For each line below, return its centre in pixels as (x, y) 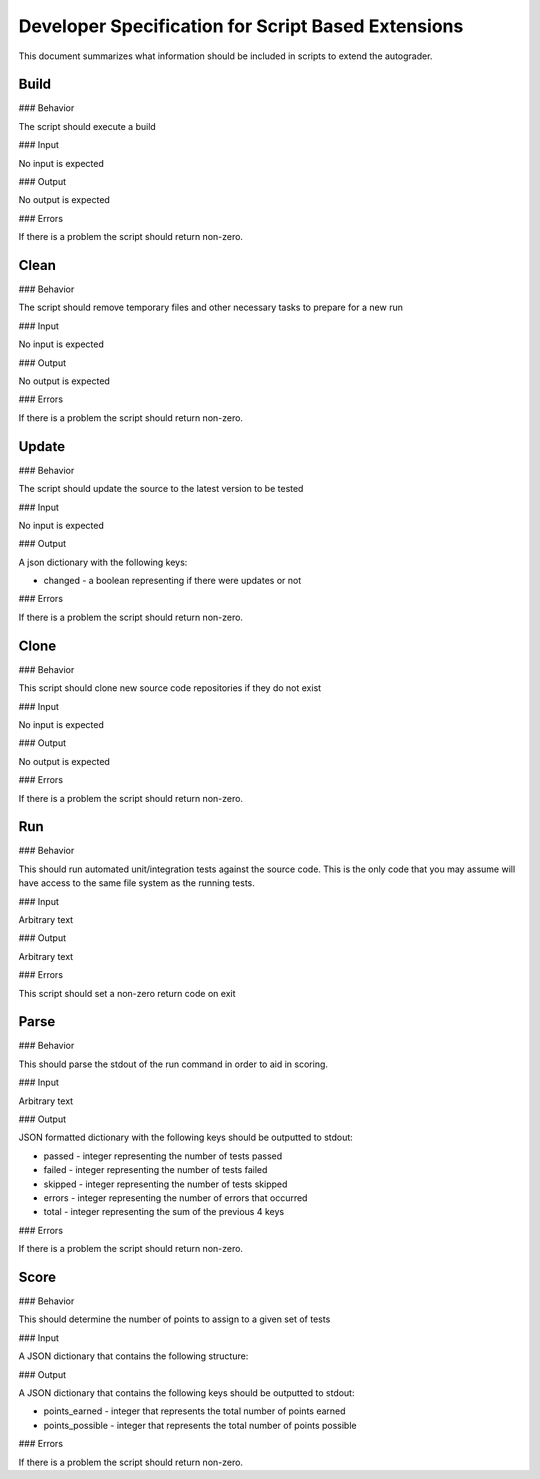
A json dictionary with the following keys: (103, 562)
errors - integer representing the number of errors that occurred (175, 1197)
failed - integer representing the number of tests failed (155, 1170)
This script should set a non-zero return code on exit (127, 993)
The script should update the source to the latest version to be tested (161, 489)
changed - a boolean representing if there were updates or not (172, 581)
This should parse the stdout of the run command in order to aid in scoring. (173, 1064)
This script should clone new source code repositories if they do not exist (170, 688)
